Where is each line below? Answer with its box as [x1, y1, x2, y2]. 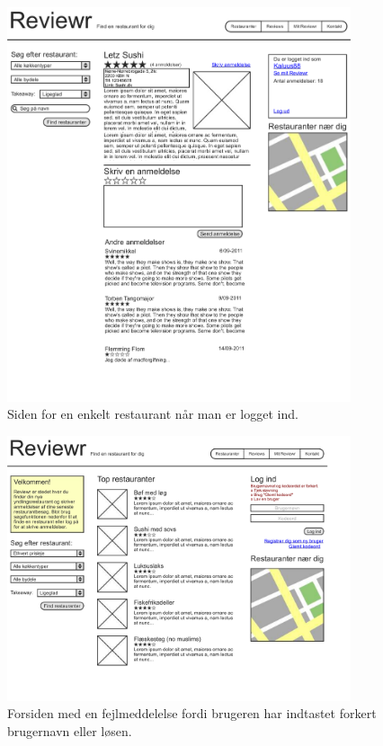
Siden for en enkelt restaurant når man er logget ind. [7, 404, 298, 423]
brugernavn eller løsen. [7, 722, 132, 741]
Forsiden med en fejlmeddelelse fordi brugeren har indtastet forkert [7, 704, 377, 723]
